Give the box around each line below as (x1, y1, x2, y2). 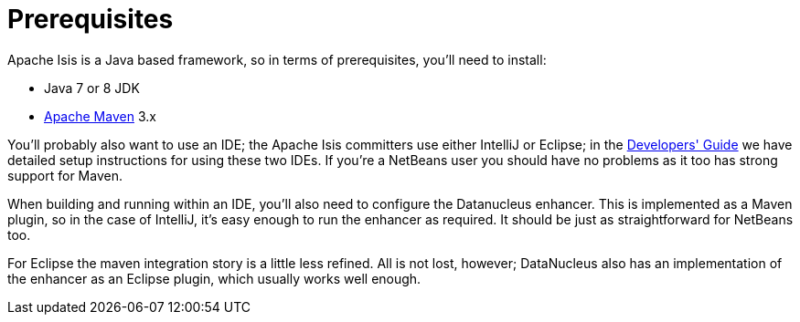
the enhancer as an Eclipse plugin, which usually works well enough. (7, 270, 421, 286)
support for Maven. (7, 167, 123, 183)
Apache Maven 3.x (44, 108, 156, 124)
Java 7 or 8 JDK (44, 79, 140, 96)
